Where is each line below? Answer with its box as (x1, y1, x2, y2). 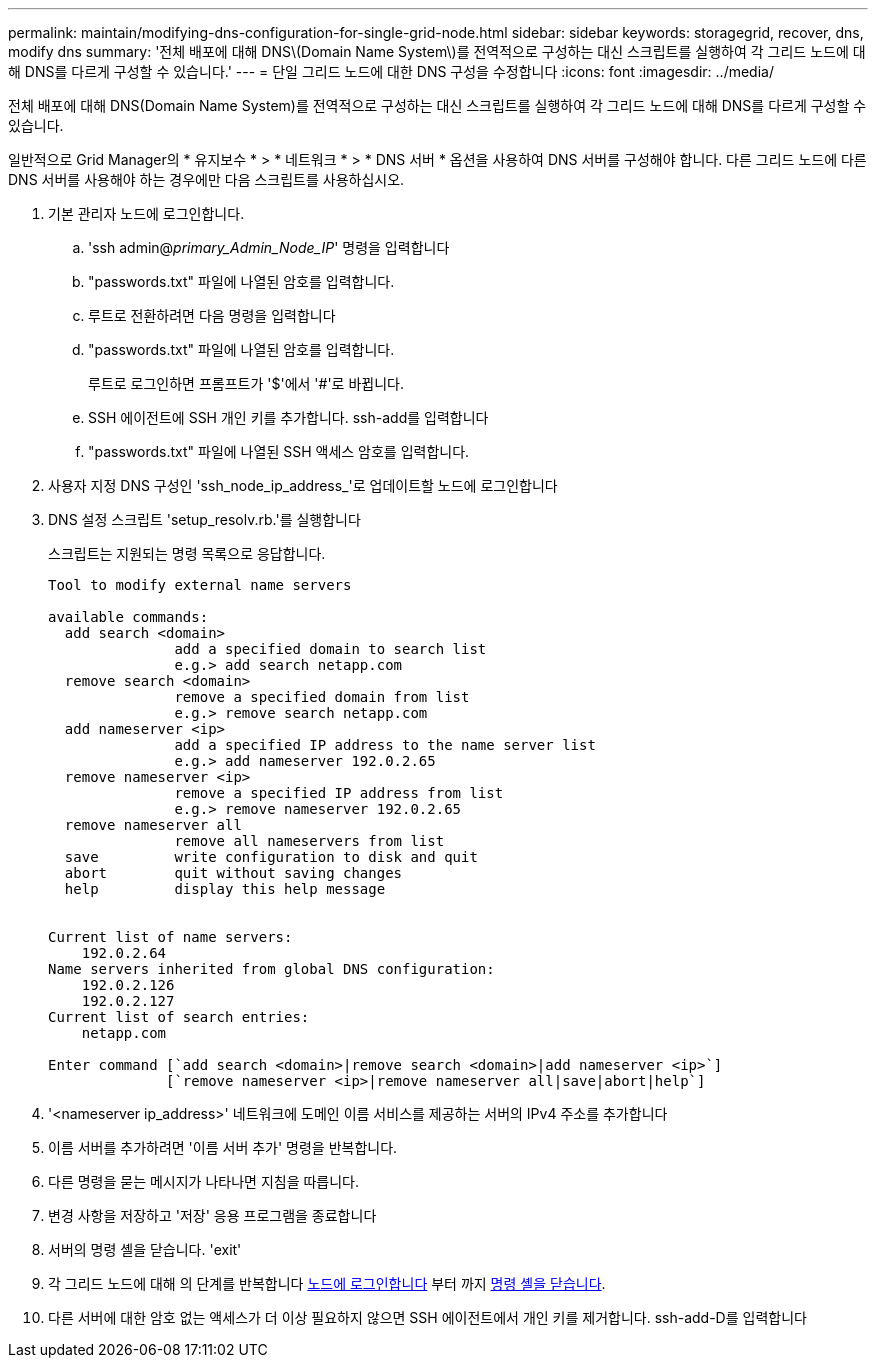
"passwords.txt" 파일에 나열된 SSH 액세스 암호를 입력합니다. (88, 443, 470, 460)
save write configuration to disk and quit (64, 849, 478, 865)
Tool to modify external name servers (48, 577, 352, 593)
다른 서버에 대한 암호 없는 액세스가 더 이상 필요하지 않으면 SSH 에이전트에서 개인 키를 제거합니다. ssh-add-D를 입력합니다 (48, 1309, 807, 1326)
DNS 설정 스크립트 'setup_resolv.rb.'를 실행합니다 (48, 511, 361, 528)
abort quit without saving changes (64, 865, 403, 881)
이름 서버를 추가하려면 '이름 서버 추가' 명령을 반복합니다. (48, 1139, 398, 1156)
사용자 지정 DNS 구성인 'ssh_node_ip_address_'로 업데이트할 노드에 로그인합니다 (48, 477, 558, 494)
